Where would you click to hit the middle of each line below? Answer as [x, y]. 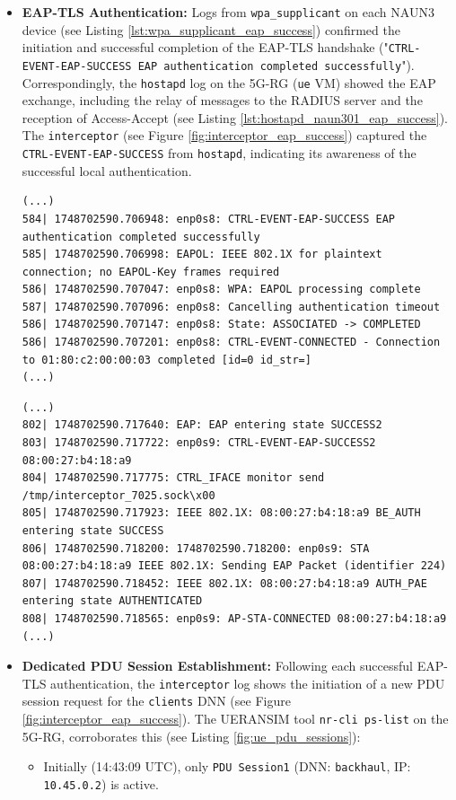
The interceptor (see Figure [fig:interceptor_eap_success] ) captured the [224, 135]
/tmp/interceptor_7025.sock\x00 [118, 495]
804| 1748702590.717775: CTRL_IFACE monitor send [173, 478]
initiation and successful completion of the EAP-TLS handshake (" [205, 47]
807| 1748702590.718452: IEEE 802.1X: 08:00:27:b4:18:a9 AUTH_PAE [224, 583]
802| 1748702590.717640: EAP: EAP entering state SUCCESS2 [202, 425]
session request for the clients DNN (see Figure [156, 701]
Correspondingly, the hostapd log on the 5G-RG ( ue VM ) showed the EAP [229, 82]
